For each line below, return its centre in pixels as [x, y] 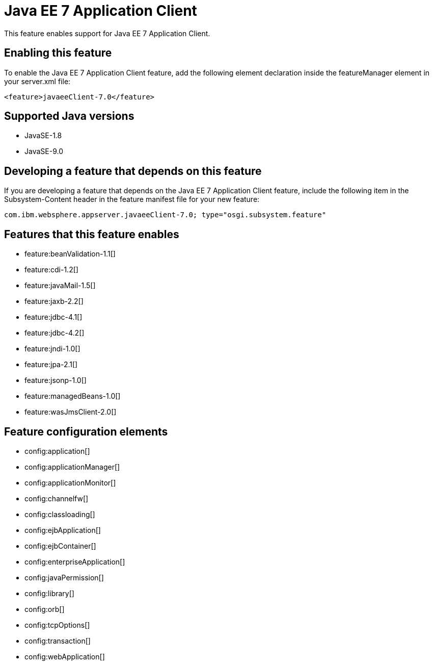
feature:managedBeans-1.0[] [73, 396]
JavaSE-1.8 [43, 136]
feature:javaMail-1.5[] [60, 286]
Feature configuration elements [86, 431]
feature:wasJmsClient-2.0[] [71, 412]
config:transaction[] [58, 641]
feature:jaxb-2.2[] [54, 301]
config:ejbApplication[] [63, 530]
